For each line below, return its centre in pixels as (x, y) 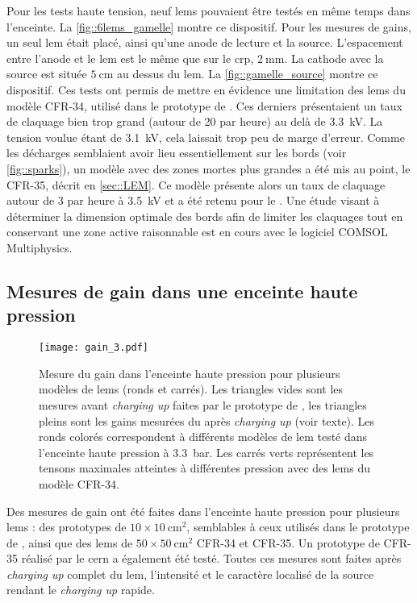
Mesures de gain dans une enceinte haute (182, 291)
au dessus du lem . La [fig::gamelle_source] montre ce (248, 74)
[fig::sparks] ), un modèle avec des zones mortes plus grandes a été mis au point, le (208, 168)
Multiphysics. (40, 247)
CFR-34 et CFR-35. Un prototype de (288, 542)
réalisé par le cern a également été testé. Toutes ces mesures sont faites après (211, 558)
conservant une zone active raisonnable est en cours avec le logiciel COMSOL (197, 232)
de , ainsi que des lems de (70, 542)
